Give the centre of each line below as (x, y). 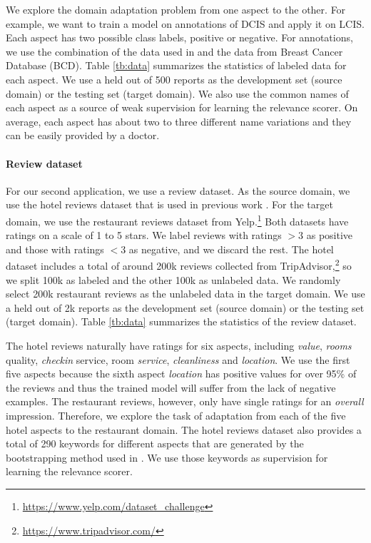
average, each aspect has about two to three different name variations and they (179, 121)
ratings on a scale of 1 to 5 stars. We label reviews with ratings (144, 235)
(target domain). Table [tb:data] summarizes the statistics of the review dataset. (181, 321)
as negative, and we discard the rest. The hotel (231, 249)
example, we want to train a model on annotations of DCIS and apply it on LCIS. (185, 23)
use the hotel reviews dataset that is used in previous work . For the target (169, 204)
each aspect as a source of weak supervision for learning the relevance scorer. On (182, 107)
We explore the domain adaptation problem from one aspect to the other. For (176, 9)
